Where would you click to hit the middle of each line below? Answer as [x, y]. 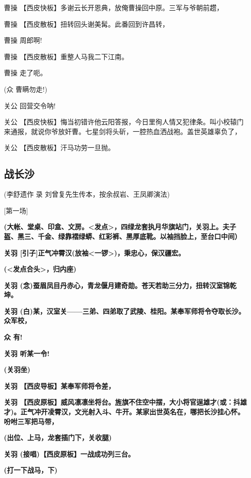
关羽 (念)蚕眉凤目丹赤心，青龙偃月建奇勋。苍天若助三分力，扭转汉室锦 [117, 285]
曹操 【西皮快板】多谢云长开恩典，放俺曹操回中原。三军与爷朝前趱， [114, 7]
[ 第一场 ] [16, 210]
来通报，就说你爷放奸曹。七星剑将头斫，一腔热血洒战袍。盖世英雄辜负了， [123, 131]
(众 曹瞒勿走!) [26, 89]
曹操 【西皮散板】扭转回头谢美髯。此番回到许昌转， [86, 24]
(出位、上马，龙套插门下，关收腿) [58, 437]
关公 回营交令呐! [30, 105]
